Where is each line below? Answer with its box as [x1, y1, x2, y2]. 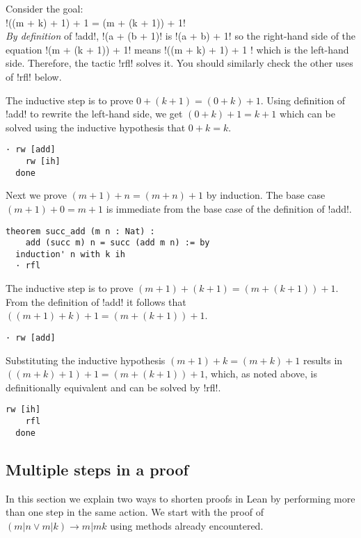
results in [303, 352, 343, 367]
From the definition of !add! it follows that [6, 294, 186, 309]
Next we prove [6, 188, 67, 202]
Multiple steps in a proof [6, 458, 188, 480]
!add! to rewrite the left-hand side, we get [6, 106, 183, 121]
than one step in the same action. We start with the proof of [6, 505, 264, 519]
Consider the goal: [6, 1, 83, 15]
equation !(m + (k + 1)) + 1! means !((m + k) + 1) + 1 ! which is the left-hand [6, 42, 349, 56]
